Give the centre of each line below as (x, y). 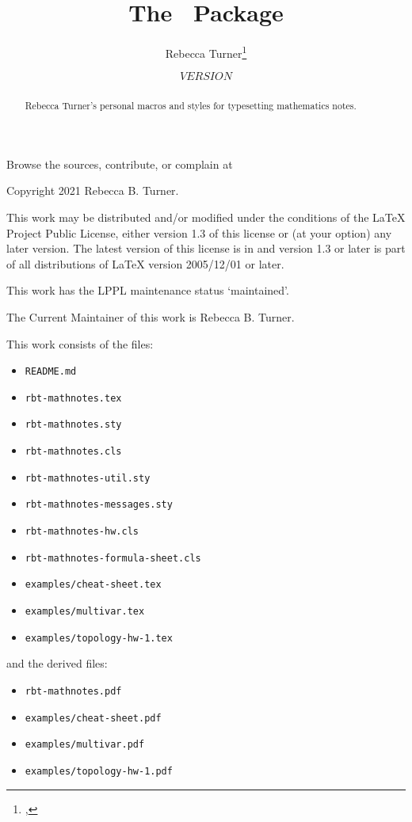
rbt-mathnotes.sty (73, 425)
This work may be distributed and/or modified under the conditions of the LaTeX (206, 217)
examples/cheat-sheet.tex (93, 585)
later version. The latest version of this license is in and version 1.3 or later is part (206, 248)
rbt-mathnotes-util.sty (88, 478)
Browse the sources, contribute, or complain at (120, 164)
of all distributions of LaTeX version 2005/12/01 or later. (145, 263)
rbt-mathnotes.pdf (73, 691)
